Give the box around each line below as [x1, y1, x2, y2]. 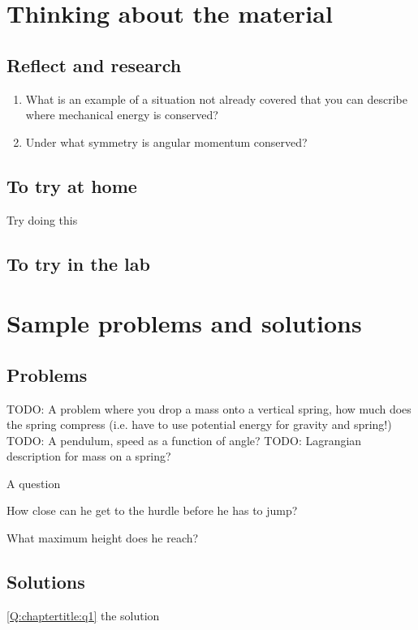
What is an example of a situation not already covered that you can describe [25, 90, 407, 107]
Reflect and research [6, 52, 182, 77]
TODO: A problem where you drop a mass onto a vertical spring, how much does [6, 400, 412, 417]
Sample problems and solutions [6, 306, 362, 340]
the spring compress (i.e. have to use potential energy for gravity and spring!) [6, 416, 392, 433]
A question [6, 474, 61, 491]
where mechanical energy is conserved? [25, 106, 218, 123]
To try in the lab [6, 251, 150, 276]
